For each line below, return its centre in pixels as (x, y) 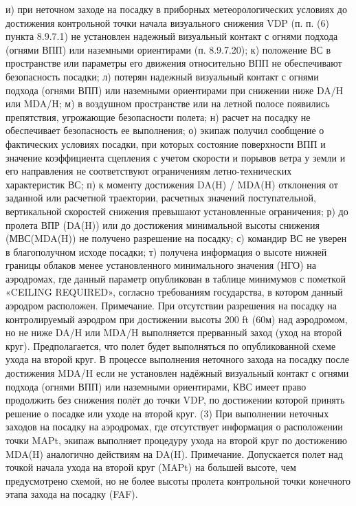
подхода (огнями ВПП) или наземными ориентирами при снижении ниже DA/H (175, 90)
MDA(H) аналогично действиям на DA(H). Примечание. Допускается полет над (174, 453)
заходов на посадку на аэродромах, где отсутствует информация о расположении (174, 427)
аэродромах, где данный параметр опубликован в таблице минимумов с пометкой (176, 278)
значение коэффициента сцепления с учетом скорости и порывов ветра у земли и (176, 157)
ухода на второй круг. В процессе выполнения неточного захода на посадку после (177, 359)
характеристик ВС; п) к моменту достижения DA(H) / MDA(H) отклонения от (172, 184)
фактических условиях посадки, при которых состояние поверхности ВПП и (166, 143)
